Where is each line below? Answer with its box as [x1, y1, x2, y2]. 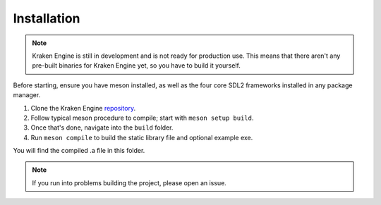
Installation [13, 11, 80, 26]
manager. [13, 91, 41, 99]
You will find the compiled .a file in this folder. [13, 147, 145, 155]
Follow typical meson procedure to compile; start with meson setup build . [30, 113, 254, 122]
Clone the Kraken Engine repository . [30, 104, 136, 112]
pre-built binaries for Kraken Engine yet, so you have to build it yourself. [32, 61, 241, 70]
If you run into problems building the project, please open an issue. [32, 178, 227, 187]
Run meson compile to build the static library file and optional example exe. [30, 133, 253, 142]
